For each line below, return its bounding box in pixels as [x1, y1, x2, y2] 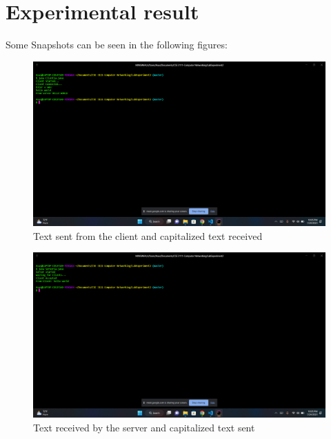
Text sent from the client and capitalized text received [33, 228, 263, 243]
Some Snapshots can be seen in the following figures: [6, 37, 228, 52]
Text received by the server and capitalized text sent [33, 420, 255, 434]
